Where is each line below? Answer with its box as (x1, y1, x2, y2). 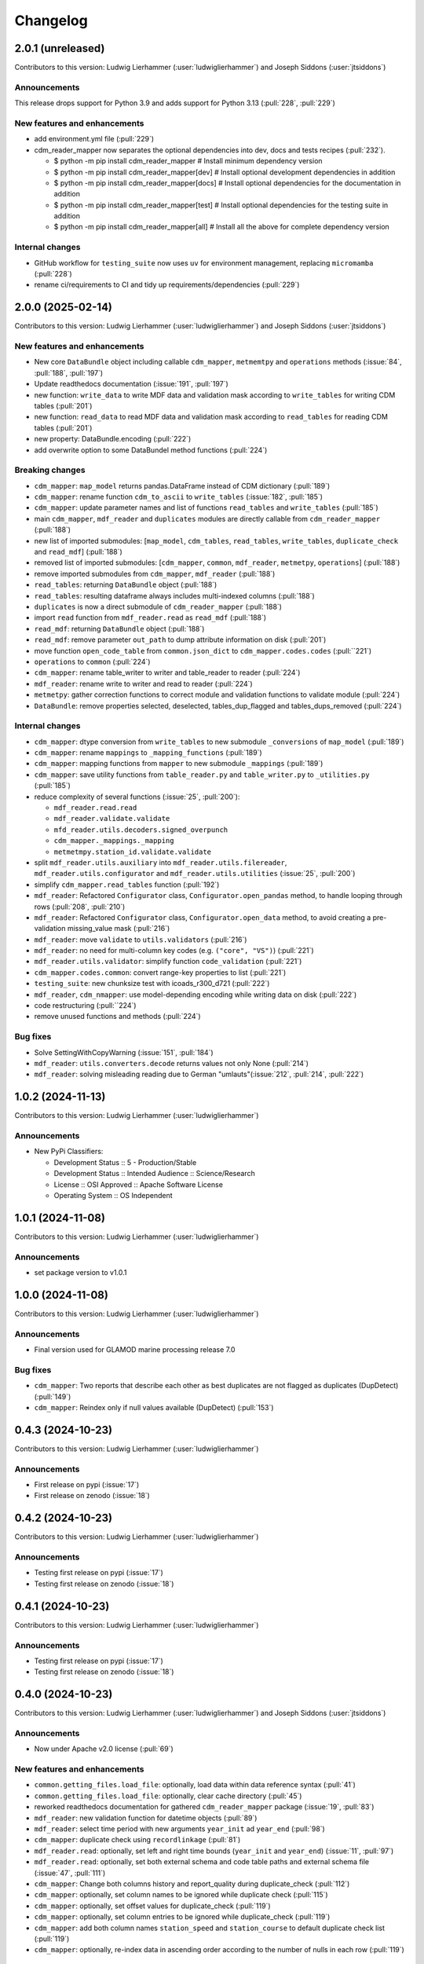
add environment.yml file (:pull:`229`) (34, 134, 155, 144)
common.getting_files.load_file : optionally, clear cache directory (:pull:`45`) (34, 1791, 302, 1801)
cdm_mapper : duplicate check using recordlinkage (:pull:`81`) (34, 1835, 241, 1845)
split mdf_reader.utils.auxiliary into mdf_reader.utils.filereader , (34, 857, 287, 867)
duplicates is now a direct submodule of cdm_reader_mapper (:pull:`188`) (34, 602, 283, 611)
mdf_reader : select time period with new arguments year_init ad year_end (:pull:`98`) (34, 1824, 325, 1834)
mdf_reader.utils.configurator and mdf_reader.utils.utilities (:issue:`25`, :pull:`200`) (34, 869, 356, 878)
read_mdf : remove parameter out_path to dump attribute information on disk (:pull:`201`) (34, 635, 327, 644)
